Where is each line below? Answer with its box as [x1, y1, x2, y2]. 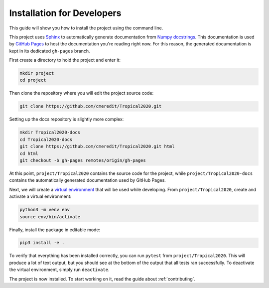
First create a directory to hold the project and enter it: [9, 57, 121, 63]
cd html [19, 150, 38, 156]
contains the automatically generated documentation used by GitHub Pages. [9, 177, 166, 183]
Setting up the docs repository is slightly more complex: [9, 116, 124, 122]
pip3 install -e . [19, 240, 65, 246]
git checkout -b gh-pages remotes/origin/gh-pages [19, 157, 146, 163]
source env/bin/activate [19, 214, 81, 219]
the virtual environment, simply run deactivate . [9, 267, 110, 273]
